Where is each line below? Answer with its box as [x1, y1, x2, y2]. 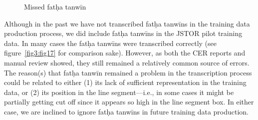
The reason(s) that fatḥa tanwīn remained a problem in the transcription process [4, 67, 252, 77]
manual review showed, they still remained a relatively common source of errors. [4, 57, 250, 67]
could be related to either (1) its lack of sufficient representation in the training [4, 77, 247, 87]
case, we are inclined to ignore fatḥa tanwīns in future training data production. [4, 106, 249, 116]
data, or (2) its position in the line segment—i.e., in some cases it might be [4, 86, 234, 97]
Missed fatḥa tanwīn [24, 1, 86, 11]
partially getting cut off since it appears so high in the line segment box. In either [4, 96, 254, 107]
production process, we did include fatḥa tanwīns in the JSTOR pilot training [4, 28, 243, 38]
